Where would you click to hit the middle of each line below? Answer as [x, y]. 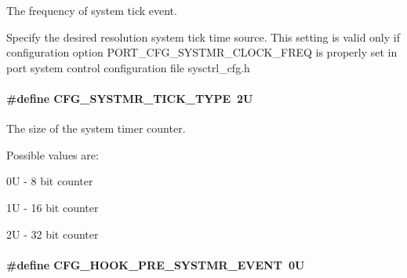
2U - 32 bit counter [53, 234]
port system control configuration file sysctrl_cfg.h [128, 67]
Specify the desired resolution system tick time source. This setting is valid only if [203, 37]
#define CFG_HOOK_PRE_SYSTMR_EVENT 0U [156, 264]
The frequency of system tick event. [92, 10]
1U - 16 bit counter [53, 207]
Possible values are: [53, 154]
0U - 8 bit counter [50, 181]
